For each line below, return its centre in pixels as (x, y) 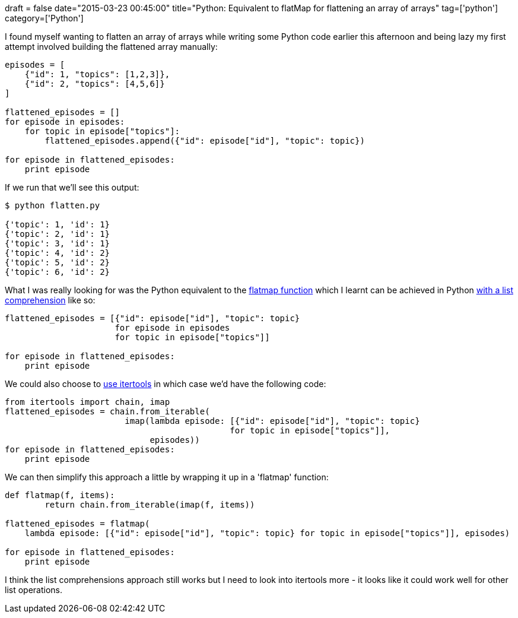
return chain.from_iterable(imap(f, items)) (150, 505)
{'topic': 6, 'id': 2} (58, 272)
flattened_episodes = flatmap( (77, 524)
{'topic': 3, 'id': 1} (58, 243)
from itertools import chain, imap (88, 402)
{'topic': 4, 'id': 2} (58, 253)
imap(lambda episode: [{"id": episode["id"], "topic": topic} (272, 421)
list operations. (34, 590)
